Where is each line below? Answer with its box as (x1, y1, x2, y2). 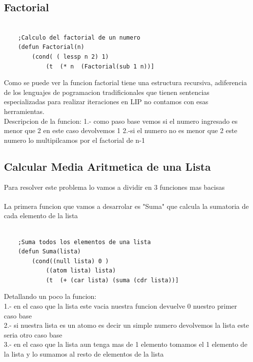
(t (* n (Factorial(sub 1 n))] (45, 63, 154, 70)
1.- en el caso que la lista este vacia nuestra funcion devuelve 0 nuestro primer (4, 301, 237, 311)
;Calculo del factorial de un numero (18, 34, 141, 41)
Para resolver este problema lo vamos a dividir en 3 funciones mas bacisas (4, 181, 225, 192)
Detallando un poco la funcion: (4, 291, 97, 301)
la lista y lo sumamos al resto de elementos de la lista (4, 349, 164, 359)
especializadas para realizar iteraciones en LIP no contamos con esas (4, 96, 209, 107)
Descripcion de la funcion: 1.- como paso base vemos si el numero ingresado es (4, 115, 238, 126)
